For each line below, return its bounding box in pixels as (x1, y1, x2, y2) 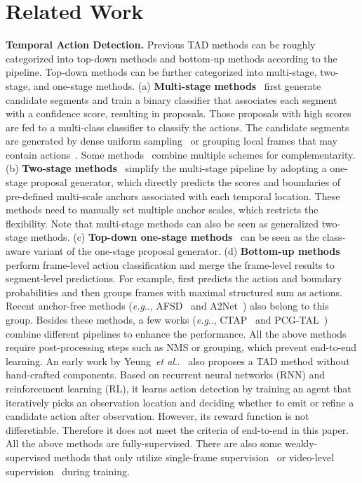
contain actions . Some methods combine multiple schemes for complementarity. (6, 147, 356, 161)
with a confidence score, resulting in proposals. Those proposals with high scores (6, 106, 351, 121)
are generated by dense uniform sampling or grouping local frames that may (6, 133, 337, 148)
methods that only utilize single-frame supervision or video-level (53, 449, 335, 464)
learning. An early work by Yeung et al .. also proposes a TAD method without (6, 353, 350, 368)
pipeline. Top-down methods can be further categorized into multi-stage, (6, 65, 317, 79)
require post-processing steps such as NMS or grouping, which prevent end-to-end (6, 340, 357, 355)
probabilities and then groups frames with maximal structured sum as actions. (6, 284, 342, 299)
